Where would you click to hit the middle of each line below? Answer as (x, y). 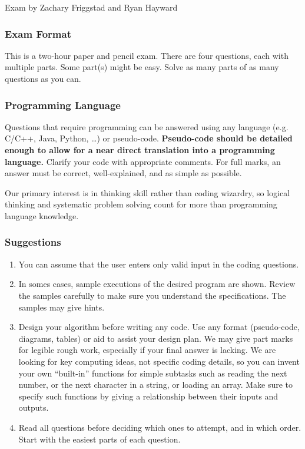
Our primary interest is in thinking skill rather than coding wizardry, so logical (147, 192)
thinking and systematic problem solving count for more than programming (141, 204)
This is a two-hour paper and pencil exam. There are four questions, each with (147, 55)
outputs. (34, 407)
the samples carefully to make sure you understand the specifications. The (152, 295)
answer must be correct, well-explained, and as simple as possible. (123, 173)
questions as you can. (43, 78)
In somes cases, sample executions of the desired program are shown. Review (157, 284)
